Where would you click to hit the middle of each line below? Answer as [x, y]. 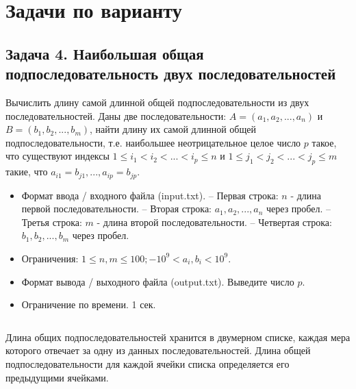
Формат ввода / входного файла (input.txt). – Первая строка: [150, 195]
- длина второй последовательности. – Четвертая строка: [214, 222]
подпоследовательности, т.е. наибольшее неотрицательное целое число [153, 142]
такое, [324, 142]
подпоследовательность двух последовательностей [171, 74]
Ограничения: [50, 258]
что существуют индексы [58, 156]
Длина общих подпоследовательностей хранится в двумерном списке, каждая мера [178, 337]
